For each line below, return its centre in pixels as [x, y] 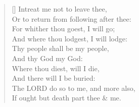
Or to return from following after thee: [72, 18]
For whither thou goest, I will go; [63, 29]
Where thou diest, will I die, [56, 68]
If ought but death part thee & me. [66, 98]
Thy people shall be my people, [60, 48]
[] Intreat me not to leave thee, [59, 9]
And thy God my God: [47, 58]
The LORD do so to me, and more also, [74, 88]
